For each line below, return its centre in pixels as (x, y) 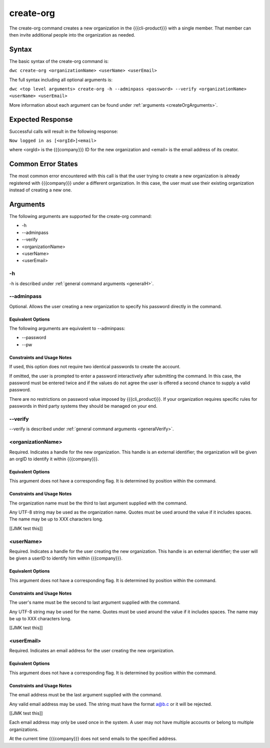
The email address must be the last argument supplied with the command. (86, 695)
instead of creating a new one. (40, 190)
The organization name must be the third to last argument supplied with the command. (98, 503)
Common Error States (44, 164)
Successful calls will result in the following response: (64, 131)
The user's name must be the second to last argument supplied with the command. (95, 602)
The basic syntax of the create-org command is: (59, 61)
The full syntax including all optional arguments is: (61, 80)
